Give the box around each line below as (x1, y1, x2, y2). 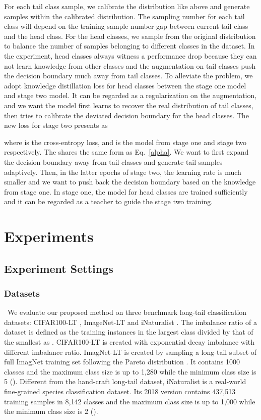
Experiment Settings (4, 260, 113, 276)
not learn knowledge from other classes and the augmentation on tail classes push (4, 60, 256, 71)
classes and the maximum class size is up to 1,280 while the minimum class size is (4, 366, 256, 377)
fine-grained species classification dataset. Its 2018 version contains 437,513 (4, 386, 236, 396)
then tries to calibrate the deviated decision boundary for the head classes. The (4, 110, 249, 120)
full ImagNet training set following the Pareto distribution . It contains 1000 (4, 356, 240, 367)
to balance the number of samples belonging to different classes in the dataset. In (4, 40, 255, 51)
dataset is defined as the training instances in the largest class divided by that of (4, 326, 253, 337)
